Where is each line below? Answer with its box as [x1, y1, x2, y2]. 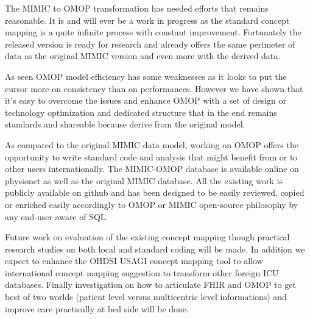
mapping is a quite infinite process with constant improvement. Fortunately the [5, 26, 301, 38]
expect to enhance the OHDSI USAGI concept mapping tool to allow [5, 254, 263, 267]
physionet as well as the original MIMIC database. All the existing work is [5, 174, 283, 187]
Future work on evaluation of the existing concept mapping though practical [5, 231, 290, 243]
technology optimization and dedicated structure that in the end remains [5, 106, 277, 118]
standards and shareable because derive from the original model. [5, 118, 245, 131]
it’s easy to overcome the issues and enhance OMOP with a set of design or [5, 94, 286, 107]
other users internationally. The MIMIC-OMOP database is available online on [5, 162, 299, 175]
